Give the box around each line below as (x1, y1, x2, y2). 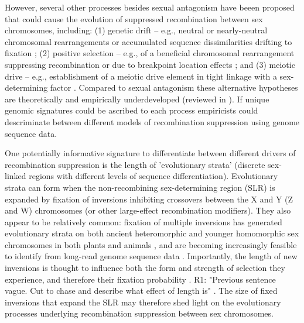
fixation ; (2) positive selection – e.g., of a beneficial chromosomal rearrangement (5, 47, 295, 59)
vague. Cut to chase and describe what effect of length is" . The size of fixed (5, 284, 278, 297)
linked (5, 170, 26, 182)
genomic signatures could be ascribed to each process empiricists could (5, 104, 258, 116)
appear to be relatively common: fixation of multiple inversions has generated (5, 215, 282, 228)
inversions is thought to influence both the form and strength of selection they (5, 262, 285, 274)
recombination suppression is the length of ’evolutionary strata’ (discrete (5, 158, 265, 170)
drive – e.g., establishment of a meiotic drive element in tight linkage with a (5, 70, 277, 82)
